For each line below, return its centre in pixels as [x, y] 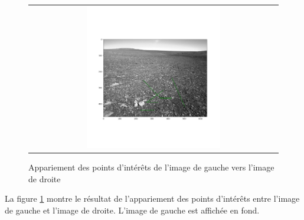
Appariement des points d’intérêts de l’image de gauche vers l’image [151, 167]
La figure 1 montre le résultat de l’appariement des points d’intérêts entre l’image [152, 198]
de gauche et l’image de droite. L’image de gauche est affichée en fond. [132, 210]
